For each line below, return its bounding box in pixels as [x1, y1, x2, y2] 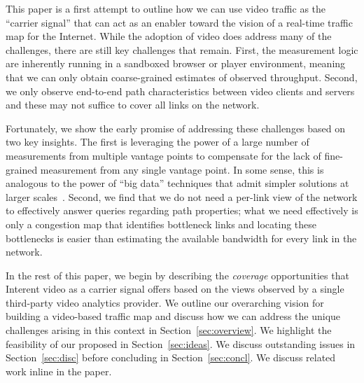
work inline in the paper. [6, 363, 112, 378]
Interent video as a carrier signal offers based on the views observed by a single [6, 281, 344, 296]
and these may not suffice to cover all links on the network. [6, 97, 260, 112]
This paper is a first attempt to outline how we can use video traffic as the [6, 1, 326, 15]
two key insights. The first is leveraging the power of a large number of [6, 134, 309, 149]
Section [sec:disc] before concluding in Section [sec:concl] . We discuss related [6, 350, 336, 365]
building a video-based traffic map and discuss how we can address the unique [6, 309, 341, 323]
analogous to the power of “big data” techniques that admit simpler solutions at [6, 176, 349, 190]
